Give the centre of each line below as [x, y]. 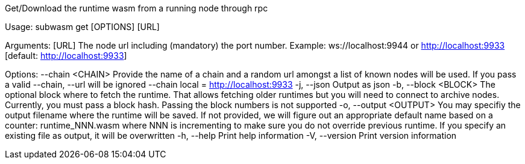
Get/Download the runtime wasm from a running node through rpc [137, 8]
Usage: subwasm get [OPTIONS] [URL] [82, 27]
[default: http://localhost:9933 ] [66, 56]
